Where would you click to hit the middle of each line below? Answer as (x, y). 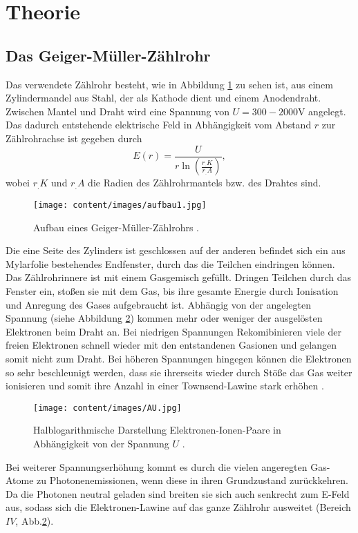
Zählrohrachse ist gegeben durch (74, 138)
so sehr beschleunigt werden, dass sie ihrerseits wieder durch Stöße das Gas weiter (179, 372)
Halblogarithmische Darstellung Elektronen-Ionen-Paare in (157, 430)
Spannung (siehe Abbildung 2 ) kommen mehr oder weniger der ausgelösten (164, 318)
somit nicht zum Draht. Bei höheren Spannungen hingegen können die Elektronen (179, 359)
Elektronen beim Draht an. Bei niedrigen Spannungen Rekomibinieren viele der (173, 331)
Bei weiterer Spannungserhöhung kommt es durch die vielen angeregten (157, 466)
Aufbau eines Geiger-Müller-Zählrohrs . (116, 227)
